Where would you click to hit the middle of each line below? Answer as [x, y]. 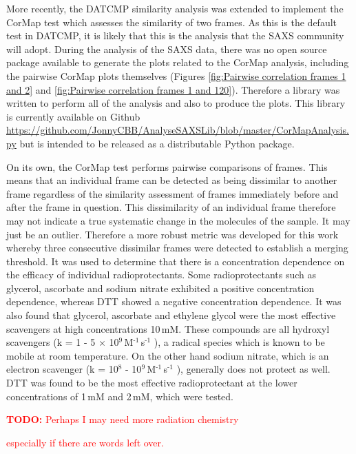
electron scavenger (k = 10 [62, 369]
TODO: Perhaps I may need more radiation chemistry [123, 419]
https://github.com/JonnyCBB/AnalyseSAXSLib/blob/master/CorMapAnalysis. [178, 130]
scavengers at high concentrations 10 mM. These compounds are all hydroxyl [168, 328]
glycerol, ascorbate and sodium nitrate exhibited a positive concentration [160, 288]
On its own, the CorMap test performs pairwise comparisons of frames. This [167, 166]
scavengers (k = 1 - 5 [51, 342]
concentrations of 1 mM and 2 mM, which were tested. [120, 396]
